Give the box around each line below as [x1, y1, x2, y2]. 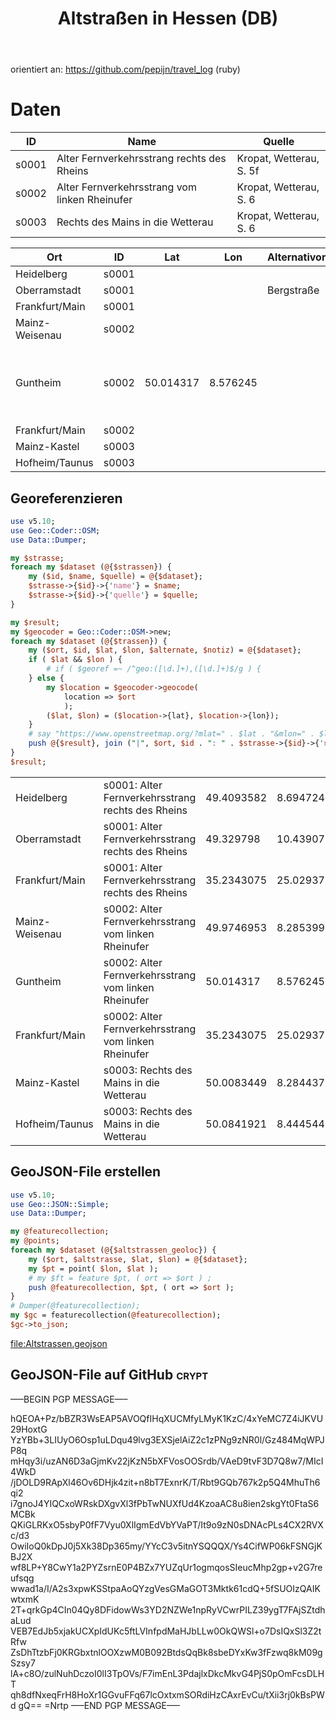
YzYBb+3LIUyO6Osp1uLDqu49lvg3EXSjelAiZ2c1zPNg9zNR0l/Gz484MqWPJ [10, 1433, 325, 1446]
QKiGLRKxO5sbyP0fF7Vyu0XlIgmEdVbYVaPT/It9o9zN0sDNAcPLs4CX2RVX [10, 1518, 324, 1531]
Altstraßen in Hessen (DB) [57, 7, 279, 30]
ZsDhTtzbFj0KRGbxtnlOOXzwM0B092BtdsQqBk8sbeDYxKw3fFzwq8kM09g [10, 1646, 323, 1658]
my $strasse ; [10, 553, 65, 563]
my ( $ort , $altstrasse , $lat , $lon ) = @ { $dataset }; [28, 1254, 248, 1264]
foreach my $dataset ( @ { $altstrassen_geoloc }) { [10, 1245, 217, 1255]
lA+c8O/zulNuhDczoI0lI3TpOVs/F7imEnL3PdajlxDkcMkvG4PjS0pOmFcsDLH [10, 1667, 325, 1679]
